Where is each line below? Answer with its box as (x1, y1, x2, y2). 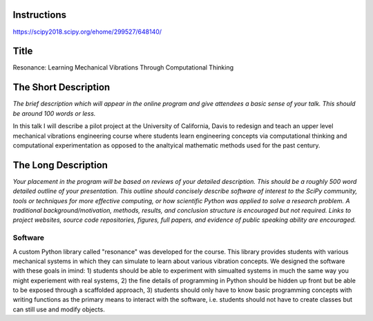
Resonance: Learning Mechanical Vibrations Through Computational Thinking (12, 63, 234, 72)
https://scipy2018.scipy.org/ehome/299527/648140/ (12, 28, 162, 36)
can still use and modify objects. (12, 305, 105, 313)
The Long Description (12, 159, 108, 171)
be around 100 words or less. (12, 109, 96, 117)
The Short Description (12, 81, 111, 93)
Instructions (12, 9, 67, 21)
